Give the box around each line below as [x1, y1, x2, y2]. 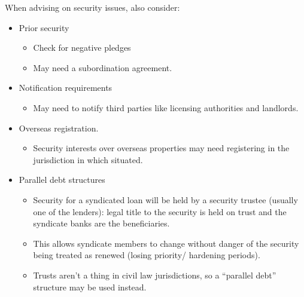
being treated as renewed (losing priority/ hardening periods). [33, 249, 260, 261]
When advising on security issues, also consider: [5, 1, 180, 13]
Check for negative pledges [33, 41, 131, 54]
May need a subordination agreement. [33, 61, 172, 74]
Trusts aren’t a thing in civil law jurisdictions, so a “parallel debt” [33, 268, 276, 281]
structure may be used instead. [33, 280, 147, 293]
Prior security [19, 21, 69, 33]
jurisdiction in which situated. [33, 153, 143, 166]
